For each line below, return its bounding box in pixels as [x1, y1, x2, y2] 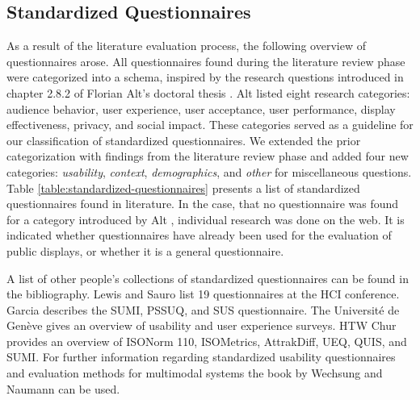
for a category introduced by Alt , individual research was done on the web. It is [6, 210, 405, 227]
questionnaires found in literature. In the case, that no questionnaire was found [6, 195, 399, 212]
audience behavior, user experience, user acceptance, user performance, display [6, 100, 396, 117]
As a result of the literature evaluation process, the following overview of [6, 37, 366, 54]
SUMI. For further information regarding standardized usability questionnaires [6, 348, 396, 365]
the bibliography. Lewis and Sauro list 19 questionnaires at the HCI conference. [6, 285, 400, 302]
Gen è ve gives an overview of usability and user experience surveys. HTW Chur [6, 317, 397, 334]
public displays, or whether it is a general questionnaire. [6, 242, 284, 259]
